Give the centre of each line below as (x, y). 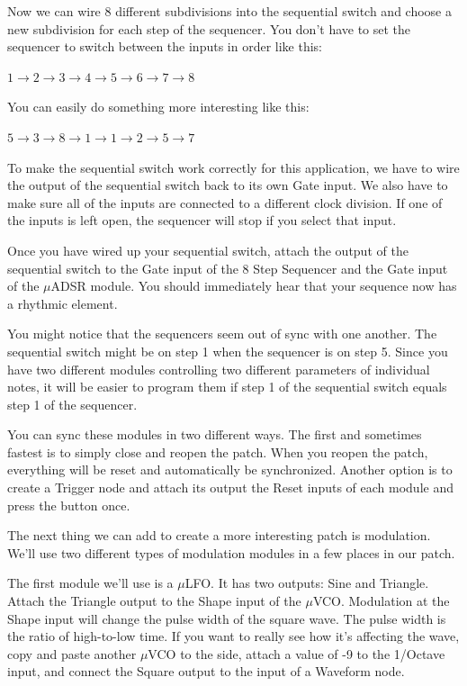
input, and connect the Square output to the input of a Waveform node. (206, 671)
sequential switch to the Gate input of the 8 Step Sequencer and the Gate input (228, 268)
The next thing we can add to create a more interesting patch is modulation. (219, 535)
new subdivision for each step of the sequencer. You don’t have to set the (209, 28)
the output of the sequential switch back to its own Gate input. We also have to (228, 185)
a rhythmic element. (63, 303)
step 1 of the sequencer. (72, 404)
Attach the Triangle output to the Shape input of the (154, 601)
